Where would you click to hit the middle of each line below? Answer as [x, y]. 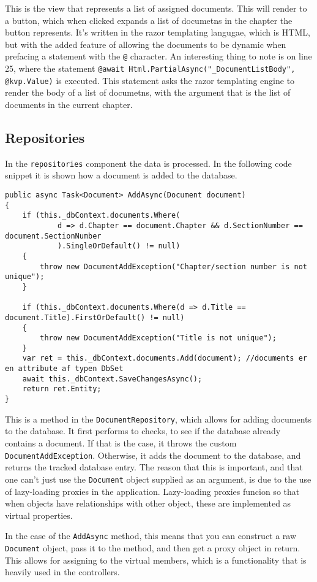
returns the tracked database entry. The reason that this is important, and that [154, 467]
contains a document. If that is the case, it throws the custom [121, 443]
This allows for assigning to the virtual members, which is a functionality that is [156, 560]
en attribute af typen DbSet [64, 369]
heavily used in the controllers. [62, 572]
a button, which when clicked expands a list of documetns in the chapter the [149, 20]
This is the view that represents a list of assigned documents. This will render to [156, 8]
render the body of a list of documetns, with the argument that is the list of [148, 92]
